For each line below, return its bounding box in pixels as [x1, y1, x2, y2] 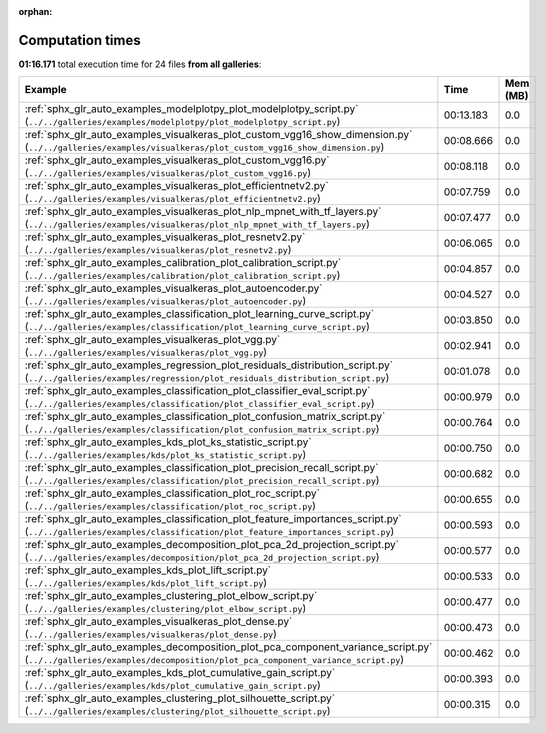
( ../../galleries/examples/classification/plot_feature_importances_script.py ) [24, 525, 395, 539]
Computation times [18, 31, 141, 49]
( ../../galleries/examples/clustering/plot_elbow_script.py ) [24, 601, 307, 615]
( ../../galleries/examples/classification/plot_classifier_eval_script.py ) [24, 396, 375, 410]
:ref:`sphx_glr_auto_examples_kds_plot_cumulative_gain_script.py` [24, 666, 336, 680]
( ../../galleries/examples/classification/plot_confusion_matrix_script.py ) [24, 422, 380, 436]
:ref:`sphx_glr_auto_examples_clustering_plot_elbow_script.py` [24, 589, 318, 603]
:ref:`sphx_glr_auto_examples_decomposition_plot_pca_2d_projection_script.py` [24, 538, 400, 552]
